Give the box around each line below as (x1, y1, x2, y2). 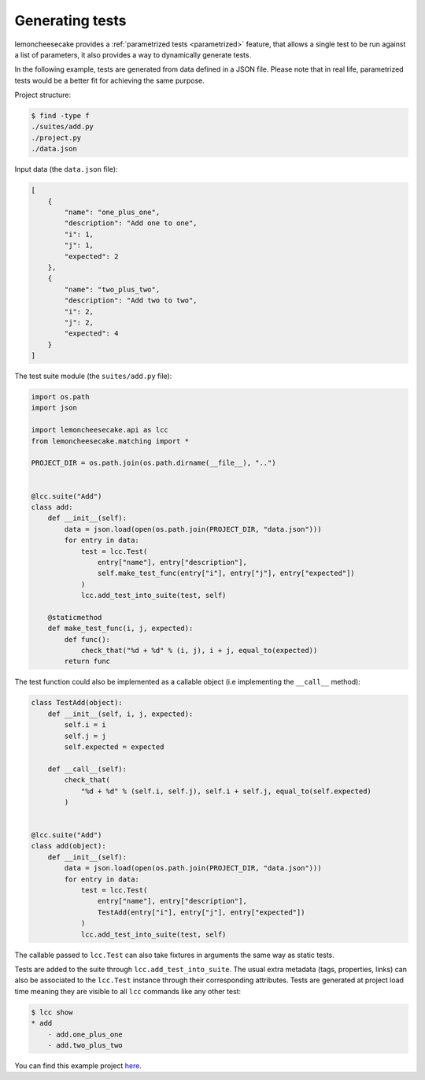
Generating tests (14, 12, 127, 29)
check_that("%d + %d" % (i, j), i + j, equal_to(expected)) (80, 646, 318, 655)
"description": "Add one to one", (64, 219, 198, 228)
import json (31, 403, 78, 413)
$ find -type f (31, 111, 90, 121)
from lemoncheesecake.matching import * (31, 436, 189, 445)
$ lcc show (31, 1008, 73, 1016)
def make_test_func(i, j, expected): (47, 624, 194, 633)
